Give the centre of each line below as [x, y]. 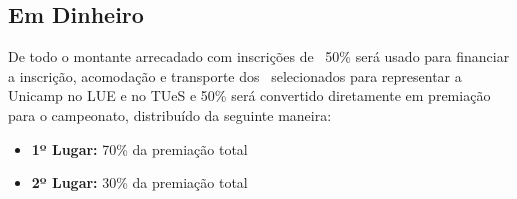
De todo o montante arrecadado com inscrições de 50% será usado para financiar [259, 56]
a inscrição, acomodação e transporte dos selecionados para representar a [235, 75]
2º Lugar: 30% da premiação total [139, 182]
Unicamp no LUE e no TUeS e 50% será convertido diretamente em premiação [249, 95]
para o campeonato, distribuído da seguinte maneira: [170, 114]
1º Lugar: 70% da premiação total [139, 148]
